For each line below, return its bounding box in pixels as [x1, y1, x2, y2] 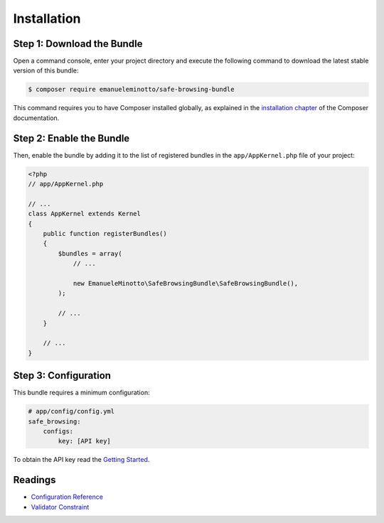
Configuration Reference [31, 492, 103, 501]
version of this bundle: [13, 66, 79, 75]
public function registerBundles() [43, 230, 167, 238]
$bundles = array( [58, 249, 122, 257]
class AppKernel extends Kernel [28, 210, 142, 218]
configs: [43, 427, 74, 435]
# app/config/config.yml [28, 407, 115, 416]
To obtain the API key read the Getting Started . [13, 455, 150, 464]
